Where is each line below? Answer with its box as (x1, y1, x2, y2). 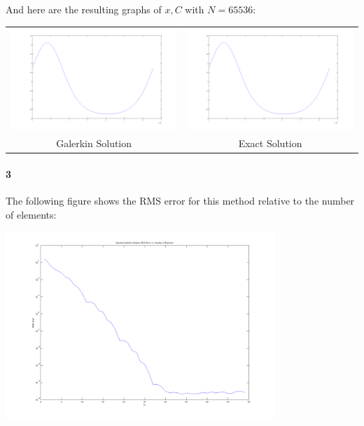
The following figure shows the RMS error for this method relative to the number (6, 193, 355, 208)
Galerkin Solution (56, 136, 132, 151)
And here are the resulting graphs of (6, 2, 162, 16)
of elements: (6, 207, 57, 221)
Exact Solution (238, 136, 302, 151)
